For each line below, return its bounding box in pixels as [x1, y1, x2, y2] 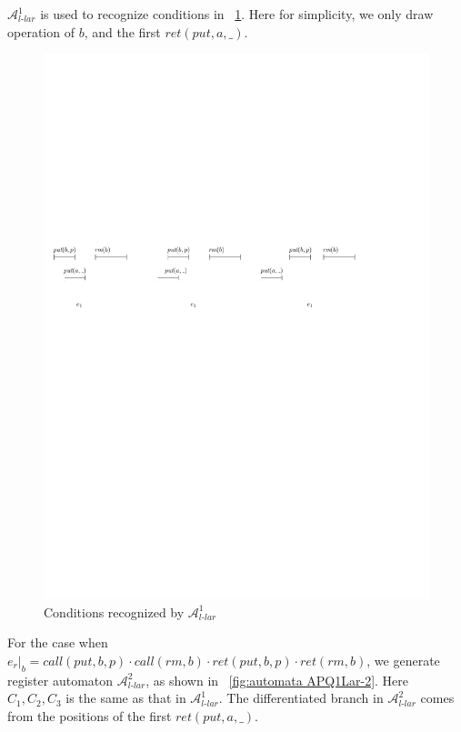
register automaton [7, 670, 114, 689]
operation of [7, 22, 75, 41]
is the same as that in [65, 688, 186, 707]
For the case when [7, 633, 108, 652]
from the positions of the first [7, 706, 172, 725]
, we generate [366, 650, 440, 669]
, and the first [84, 22, 161, 41]
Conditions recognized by [44, 602, 185, 621]
